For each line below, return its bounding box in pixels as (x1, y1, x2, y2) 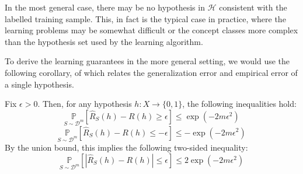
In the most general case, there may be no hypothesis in (5, 1, 205, 13)
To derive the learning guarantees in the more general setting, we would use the (5, 55, 290, 67)
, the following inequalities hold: (182, 98, 297, 110)
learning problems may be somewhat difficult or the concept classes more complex (5, 24, 298, 36)
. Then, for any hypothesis (37, 98, 132, 110)
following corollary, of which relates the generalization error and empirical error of (5, 66, 298, 78)
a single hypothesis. (5, 78, 74, 90)
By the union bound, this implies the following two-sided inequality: (5, 141, 248, 154)
